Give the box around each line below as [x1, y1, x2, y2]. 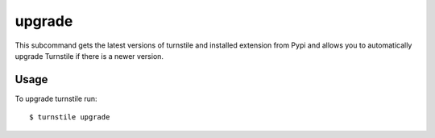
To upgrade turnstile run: [14, 94, 97, 103]
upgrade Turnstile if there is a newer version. [14, 51, 164, 61]
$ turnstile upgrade [29, 113, 110, 122]
